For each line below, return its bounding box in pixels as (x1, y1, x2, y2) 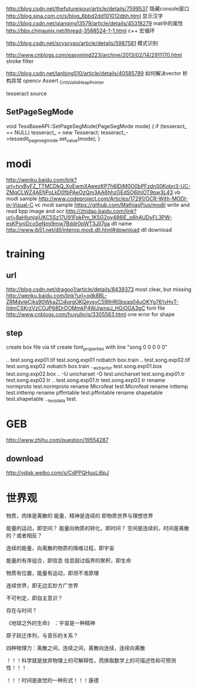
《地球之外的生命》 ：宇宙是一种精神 (6, 620, 95, 627)
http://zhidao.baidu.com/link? (65, 208, 137, 215)
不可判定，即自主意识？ (6, 594, 63, 601)
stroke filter (6, 58, 34, 65)
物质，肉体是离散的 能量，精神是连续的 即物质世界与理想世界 (6, 512, 153, 519)
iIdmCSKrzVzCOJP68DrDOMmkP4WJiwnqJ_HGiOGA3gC (6, 305, 146, 312)
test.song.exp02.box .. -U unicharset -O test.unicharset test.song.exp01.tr (6, 370, 185, 377)
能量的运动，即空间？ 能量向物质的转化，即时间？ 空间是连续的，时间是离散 (6, 525, 189, 532)
